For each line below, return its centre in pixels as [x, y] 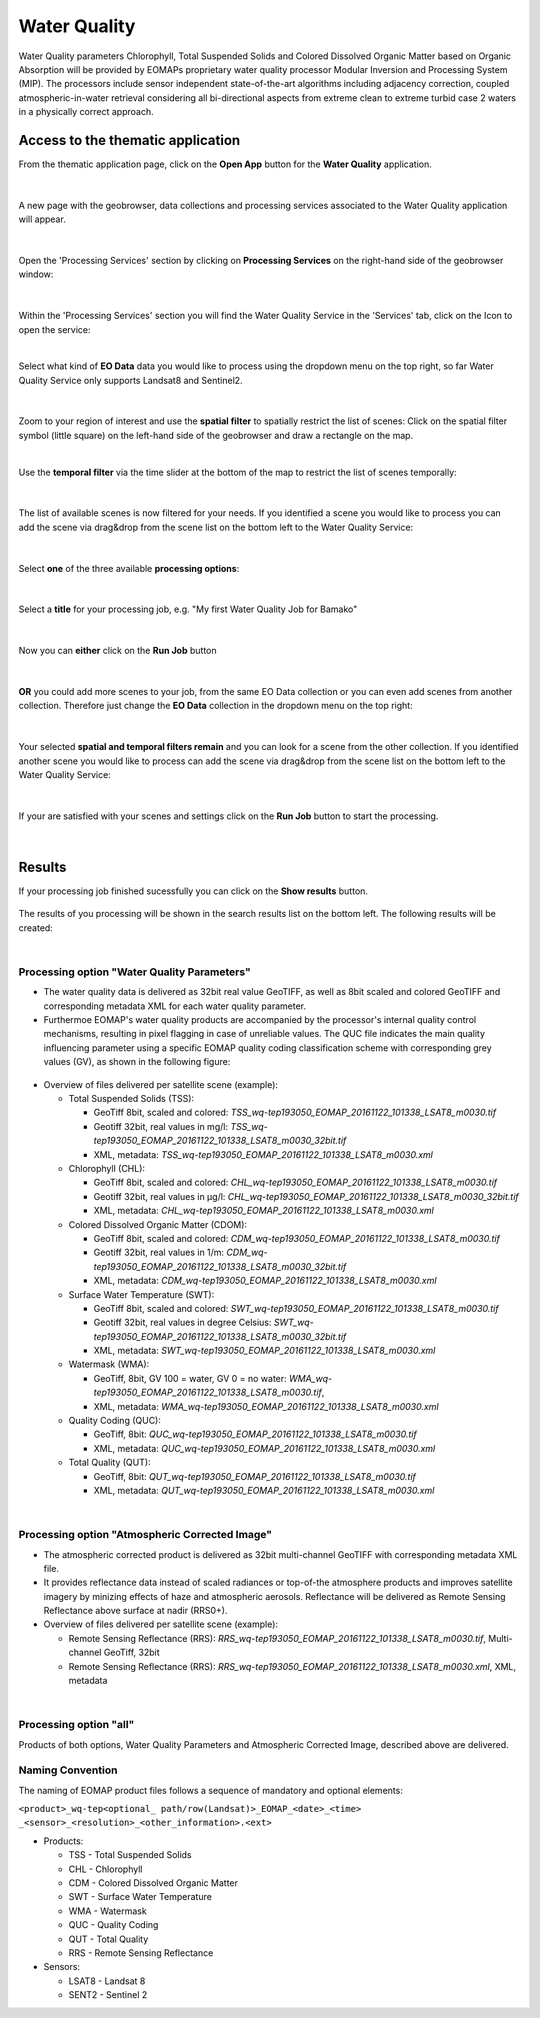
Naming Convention [68, 1770]
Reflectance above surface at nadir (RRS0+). [135, 1611]
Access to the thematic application [129, 140]
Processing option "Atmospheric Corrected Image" [145, 1535]
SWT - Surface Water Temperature [140, 1897]
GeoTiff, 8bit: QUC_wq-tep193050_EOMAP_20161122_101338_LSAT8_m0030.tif [255, 1434]
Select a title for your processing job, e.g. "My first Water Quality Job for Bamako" [188, 609]
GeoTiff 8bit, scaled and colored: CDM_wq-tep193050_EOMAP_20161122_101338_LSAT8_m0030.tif [296, 1238]
